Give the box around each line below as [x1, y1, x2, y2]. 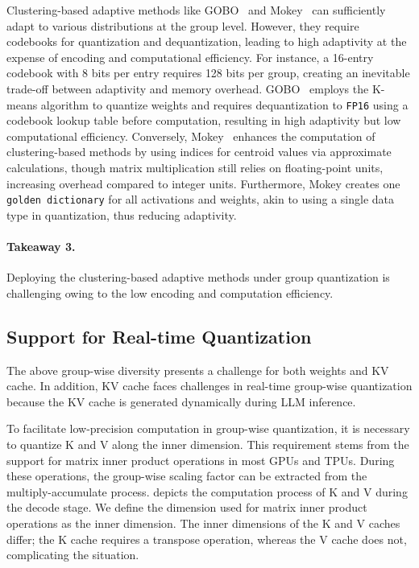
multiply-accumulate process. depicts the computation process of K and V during [6, 483, 408, 500]
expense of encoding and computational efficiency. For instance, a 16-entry [6, 48, 374, 65]
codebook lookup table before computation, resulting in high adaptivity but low [6, 112, 401, 129]
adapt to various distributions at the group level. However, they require [6, 17, 359, 34]
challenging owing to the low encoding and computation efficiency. [6, 284, 334, 301]
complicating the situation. [6, 546, 139, 563]
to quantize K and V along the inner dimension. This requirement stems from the [6, 436, 409, 452]
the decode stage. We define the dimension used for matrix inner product [6, 499, 367, 516]
